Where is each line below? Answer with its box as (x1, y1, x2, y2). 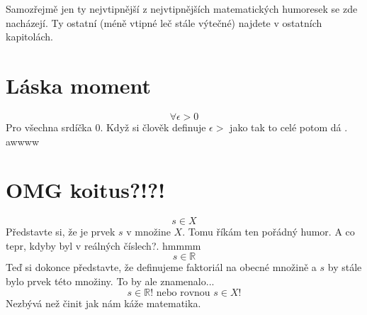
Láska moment (6, 70, 152, 99)
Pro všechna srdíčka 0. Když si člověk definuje (6, 119, 206, 134)
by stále (327, 260, 362, 275)
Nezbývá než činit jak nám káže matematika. (6, 295, 201, 310)
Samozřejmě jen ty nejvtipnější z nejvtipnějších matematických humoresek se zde (6, 1, 358, 16)
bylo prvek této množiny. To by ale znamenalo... (6, 274, 215, 288)
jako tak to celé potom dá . (230, 119, 348, 134)
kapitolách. (6, 29, 53, 44)
